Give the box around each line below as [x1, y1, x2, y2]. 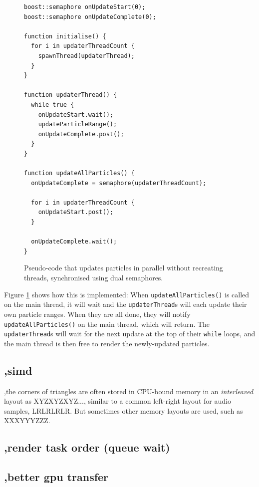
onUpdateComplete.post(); [38, 130, 124, 138]
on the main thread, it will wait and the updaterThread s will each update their [4, 299, 247, 309]
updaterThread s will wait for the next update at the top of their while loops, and [4, 328, 256, 339]
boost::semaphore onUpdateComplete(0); [24, 13, 156, 20]
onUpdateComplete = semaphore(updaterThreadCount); [31, 179, 207, 187]
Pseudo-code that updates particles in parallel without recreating [24, 262, 223, 273]
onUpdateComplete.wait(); [31, 238, 117, 245]
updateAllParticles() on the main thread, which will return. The [4, 318, 210, 329]
